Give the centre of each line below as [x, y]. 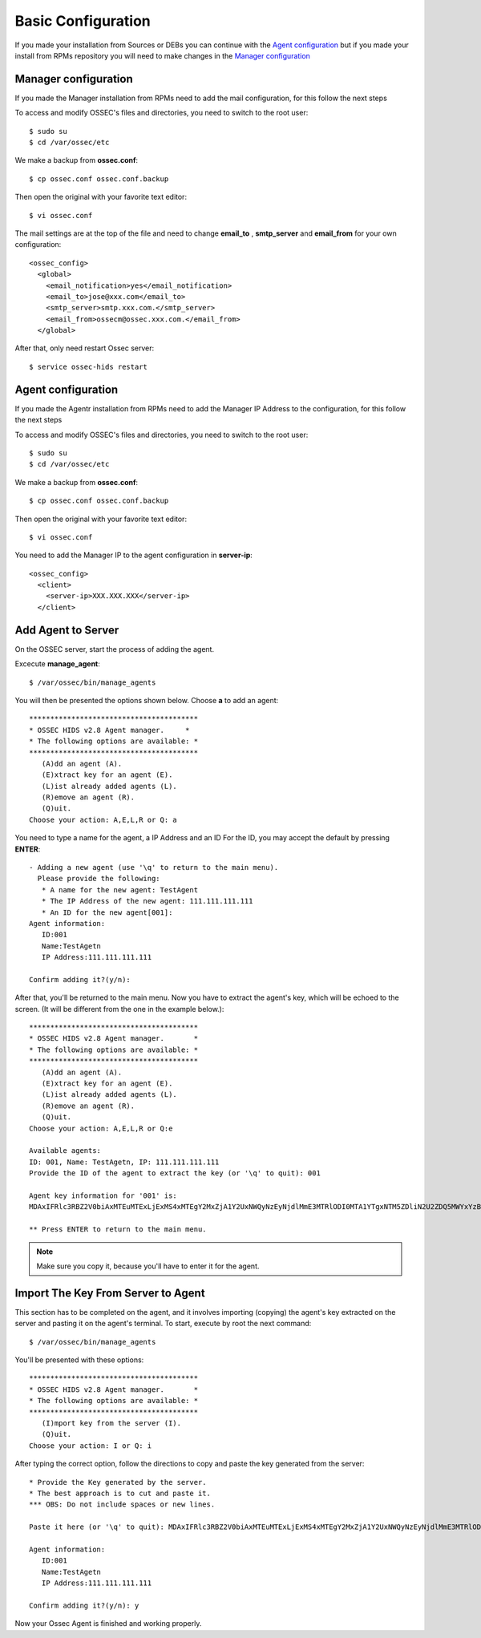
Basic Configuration [83, 21]
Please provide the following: [99, 879]
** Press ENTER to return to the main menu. [118, 1230]
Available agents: [65, 1151]
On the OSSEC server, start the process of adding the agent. [115, 649]
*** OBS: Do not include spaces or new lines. [122, 1505]
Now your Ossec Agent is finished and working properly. [108, 1624]
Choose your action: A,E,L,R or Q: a [103, 819]
